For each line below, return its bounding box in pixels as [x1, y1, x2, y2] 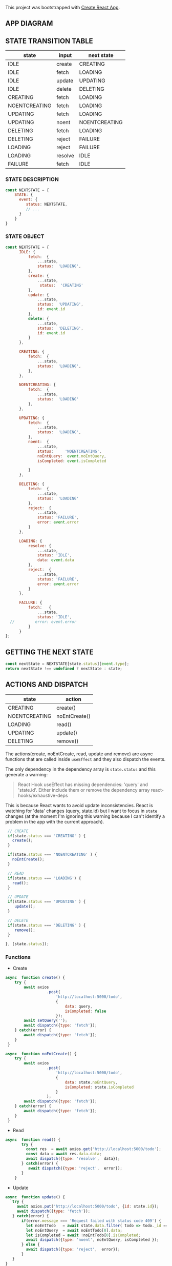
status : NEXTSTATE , [26, 202, 68, 207]
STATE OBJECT [5, 233, 45, 240]
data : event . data [37, 557, 74, 563]
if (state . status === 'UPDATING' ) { [7, 899, 86, 905]
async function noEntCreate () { [5, 1051, 77, 1056]
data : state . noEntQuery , [64, 1079, 118, 1085]
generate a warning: [5, 771, 48, 777]
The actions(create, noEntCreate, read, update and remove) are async [5, 751, 153, 757]
